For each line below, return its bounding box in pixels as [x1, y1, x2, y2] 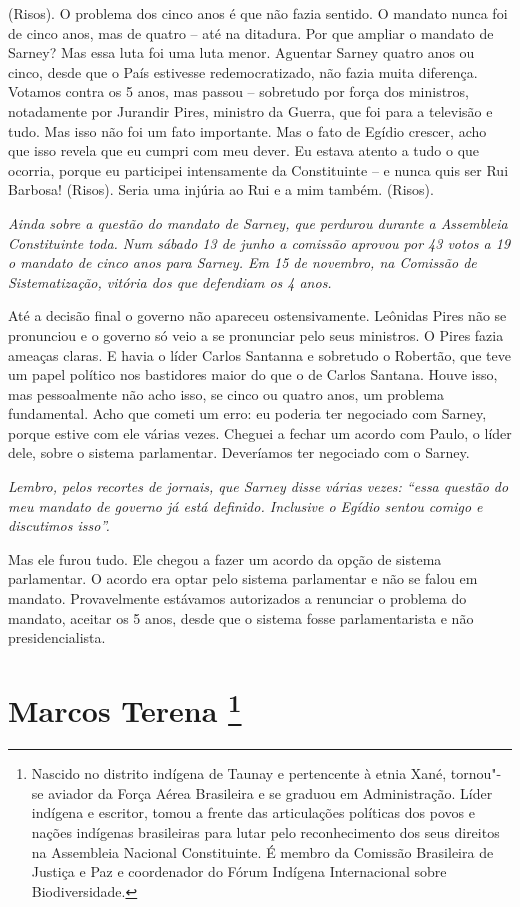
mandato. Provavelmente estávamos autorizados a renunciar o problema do [8, 588, 467, 609]
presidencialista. [8, 627, 106, 648]
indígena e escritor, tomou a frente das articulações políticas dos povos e [31, 802, 475, 823]
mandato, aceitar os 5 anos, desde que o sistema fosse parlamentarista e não [8, 607, 474, 628]
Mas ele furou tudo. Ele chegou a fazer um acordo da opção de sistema [8, 548, 442, 569]
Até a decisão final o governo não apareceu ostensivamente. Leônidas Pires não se [8, 305, 507, 326]
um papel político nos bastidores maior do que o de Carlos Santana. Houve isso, [8, 364, 498, 385]
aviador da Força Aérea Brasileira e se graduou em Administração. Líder [48, 782, 493, 803]
